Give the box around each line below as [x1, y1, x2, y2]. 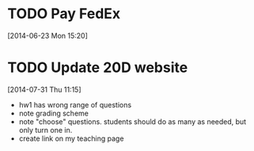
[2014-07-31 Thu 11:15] [7, 85, 82, 94]
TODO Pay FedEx [7, 5, 121, 23]
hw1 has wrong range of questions [18, 100, 132, 109]
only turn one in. [18, 125, 73, 134]
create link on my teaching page [18, 134, 124, 143]
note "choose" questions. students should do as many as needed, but [18, 116, 247, 126]
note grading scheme [18, 108, 89, 118]
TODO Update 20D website [7, 59, 188, 77]
